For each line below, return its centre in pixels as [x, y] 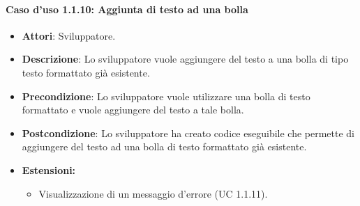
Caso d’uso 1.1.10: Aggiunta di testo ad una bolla [127, 9]
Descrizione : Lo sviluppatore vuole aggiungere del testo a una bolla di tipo [185, 59]
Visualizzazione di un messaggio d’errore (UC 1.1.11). [153, 193]
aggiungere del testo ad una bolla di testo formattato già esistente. [164, 146]
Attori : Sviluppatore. [69, 35]
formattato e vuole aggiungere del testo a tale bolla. [133, 110]
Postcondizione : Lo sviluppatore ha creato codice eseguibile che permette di [188, 133]
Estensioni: [49, 169]
